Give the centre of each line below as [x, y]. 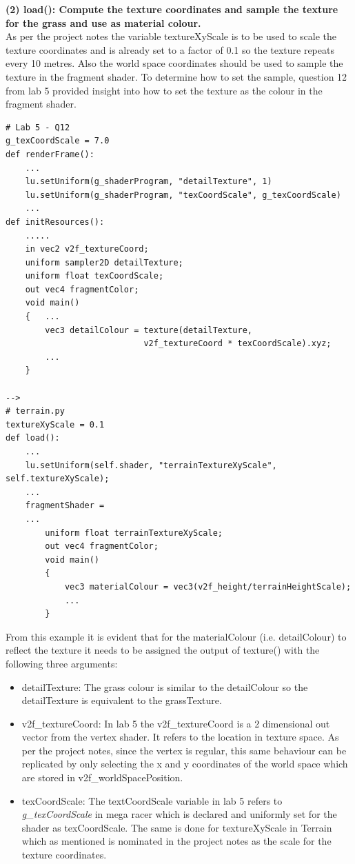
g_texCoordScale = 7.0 [58, 141]
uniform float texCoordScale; [94, 276]
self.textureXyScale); [58, 479]
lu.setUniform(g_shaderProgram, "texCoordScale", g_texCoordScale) [183, 195]
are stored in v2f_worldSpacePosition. [102, 777]
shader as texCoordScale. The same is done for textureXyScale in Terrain [177, 827]
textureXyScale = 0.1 [55, 424]
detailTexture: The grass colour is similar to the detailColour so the [165, 686]
